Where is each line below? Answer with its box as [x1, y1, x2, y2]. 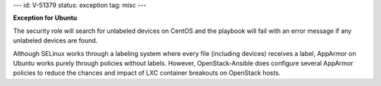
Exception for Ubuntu [13, 14, 78, 22]
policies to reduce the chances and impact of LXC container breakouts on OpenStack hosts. [13, 69, 281, 77]
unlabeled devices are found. [13, 36, 98, 45]
